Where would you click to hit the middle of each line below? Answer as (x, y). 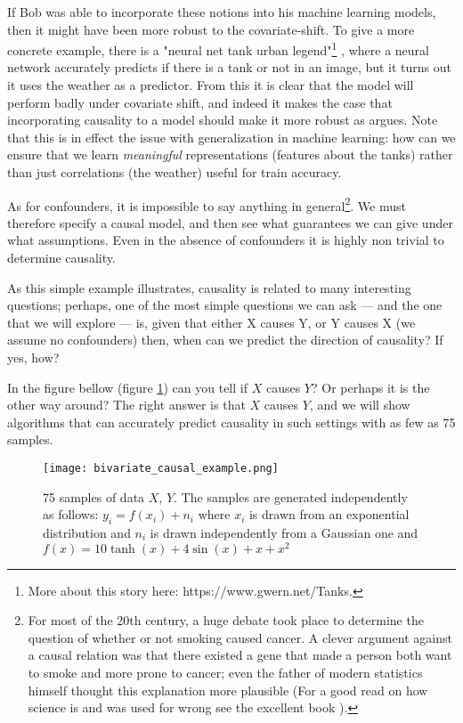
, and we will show (360, 405)
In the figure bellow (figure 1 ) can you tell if (127, 387)
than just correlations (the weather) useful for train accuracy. (175, 172)
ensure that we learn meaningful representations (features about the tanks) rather (230, 154)
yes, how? (33, 357)
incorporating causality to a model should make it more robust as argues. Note (223, 120)
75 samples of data (94, 496)
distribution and (87, 533)
